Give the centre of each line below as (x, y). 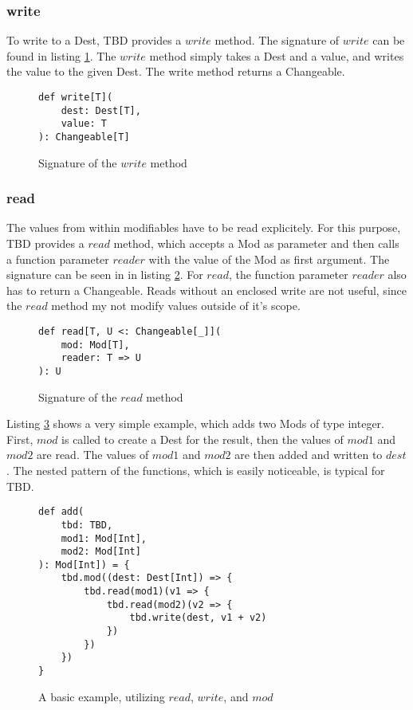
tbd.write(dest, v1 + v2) (198, 618)
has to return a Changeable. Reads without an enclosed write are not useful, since (206, 290)
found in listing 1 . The (61, 55)
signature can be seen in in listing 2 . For (105, 275)
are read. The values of (93, 455)
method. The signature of (277, 40)
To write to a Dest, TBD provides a (94, 40)
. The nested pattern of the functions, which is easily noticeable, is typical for (196, 470)
